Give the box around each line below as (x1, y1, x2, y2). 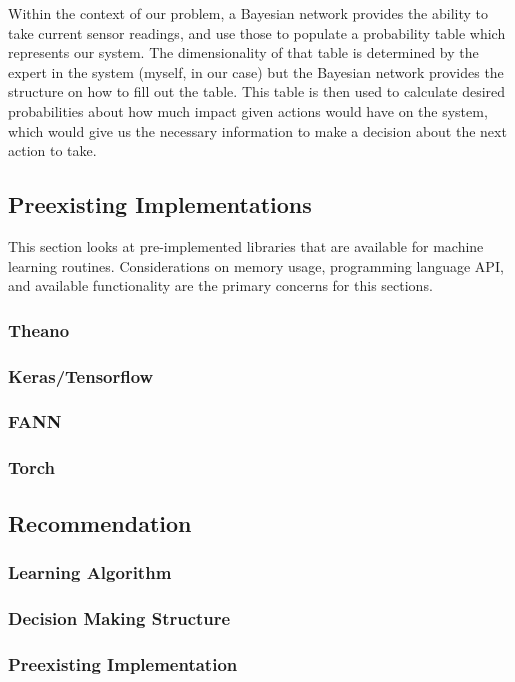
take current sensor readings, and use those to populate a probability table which (8, 22, 506, 43)
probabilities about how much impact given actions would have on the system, (8, 100, 488, 121)
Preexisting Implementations (8, 189, 312, 220)
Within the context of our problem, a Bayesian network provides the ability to (8, 3, 489, 23)
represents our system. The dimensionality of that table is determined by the (8, 42, 479, 63)
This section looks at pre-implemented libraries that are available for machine (8, 235, 484, 256)
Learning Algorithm (8, 559, 172, 584)
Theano (8, 317, 70, 342)
